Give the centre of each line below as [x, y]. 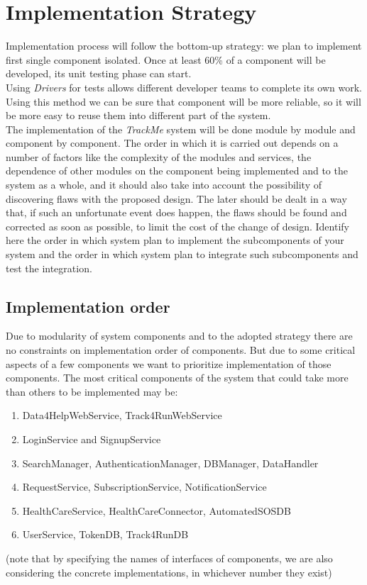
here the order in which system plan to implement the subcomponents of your [175, 240]
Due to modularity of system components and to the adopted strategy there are [179, 336]
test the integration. [49, 268]
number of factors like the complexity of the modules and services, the [159, 156]
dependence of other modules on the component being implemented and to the [177, 171]
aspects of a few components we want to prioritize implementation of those [169, 363]
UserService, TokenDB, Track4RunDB [105, 534]
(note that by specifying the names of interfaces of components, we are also [169, 558]
